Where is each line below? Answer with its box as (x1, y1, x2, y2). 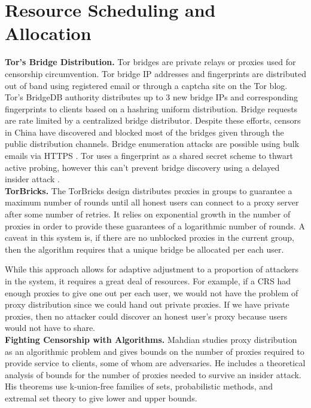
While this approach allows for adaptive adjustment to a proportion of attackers (5, 263, 298, 275)
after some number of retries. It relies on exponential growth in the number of (5, 208, 291, 220)
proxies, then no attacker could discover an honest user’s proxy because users (5, 309, 288, 322)
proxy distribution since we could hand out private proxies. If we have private (5, 298, 289, 311)
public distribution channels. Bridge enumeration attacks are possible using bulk (5, 137, 300, 150)
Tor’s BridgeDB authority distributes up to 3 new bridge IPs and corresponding (5, 91, 298, 103)
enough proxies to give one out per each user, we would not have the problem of (5, 286, 298, 299)
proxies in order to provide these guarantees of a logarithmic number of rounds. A (5, 219, 305, 232)
